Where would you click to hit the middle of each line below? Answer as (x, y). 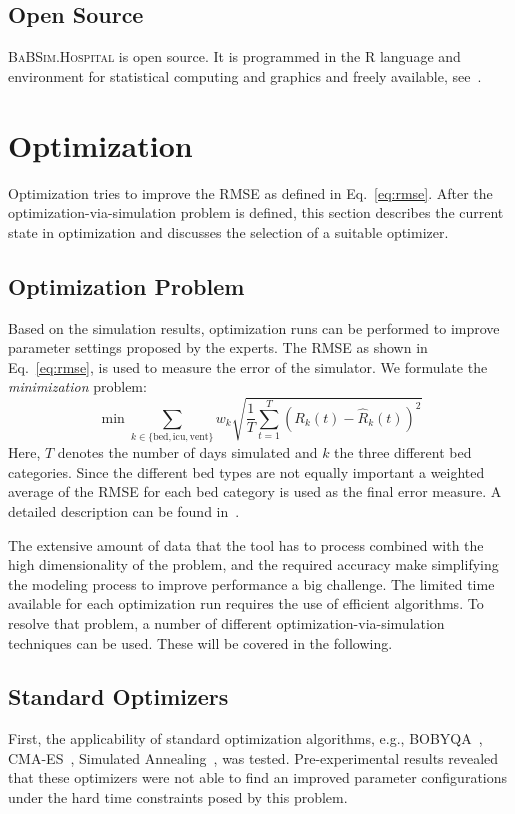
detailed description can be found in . (124, 510)
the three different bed (403, 452)
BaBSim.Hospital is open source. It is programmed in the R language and (234, 56)
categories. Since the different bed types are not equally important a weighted (246, 471)
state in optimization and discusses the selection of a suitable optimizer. (228, 231)
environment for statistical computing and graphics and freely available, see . (245, 75)
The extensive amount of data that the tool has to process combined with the (246, 544)
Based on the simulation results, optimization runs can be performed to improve (254, 327)
